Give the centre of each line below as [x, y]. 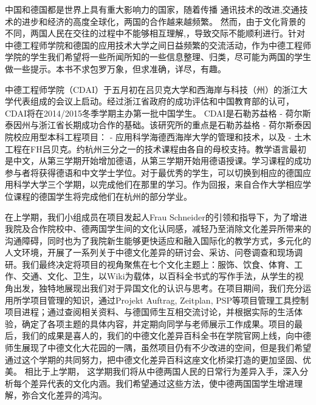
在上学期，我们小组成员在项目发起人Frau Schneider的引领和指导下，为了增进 [156, 216]
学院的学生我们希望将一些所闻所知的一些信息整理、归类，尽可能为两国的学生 [158, 57]
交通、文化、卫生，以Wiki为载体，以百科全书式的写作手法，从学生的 [158, 276]
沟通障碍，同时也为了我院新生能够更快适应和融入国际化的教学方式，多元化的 [158, 240]
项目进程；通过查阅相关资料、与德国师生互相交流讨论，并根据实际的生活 [149, 312]
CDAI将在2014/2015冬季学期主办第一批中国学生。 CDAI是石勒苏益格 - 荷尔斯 [158, 113]
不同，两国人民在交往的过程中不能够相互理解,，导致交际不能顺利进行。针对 [155, 33]
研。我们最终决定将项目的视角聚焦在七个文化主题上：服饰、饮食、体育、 [149, 264]
